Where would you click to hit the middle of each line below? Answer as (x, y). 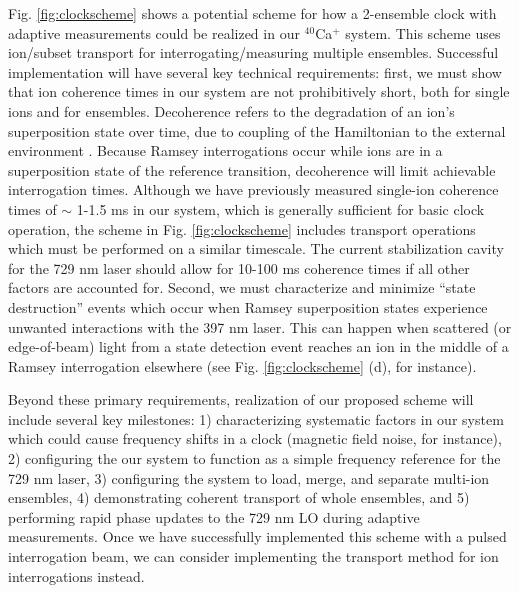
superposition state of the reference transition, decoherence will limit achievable (252, 169)
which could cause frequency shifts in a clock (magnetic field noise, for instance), (255, 438)
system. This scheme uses (423, 32)
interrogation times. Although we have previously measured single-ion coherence (253, 189)
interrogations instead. (76, 575)
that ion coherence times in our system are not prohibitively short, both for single (259, 91)
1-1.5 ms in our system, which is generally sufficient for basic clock (280, 208)
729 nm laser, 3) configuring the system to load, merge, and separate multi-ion (249, 477)
